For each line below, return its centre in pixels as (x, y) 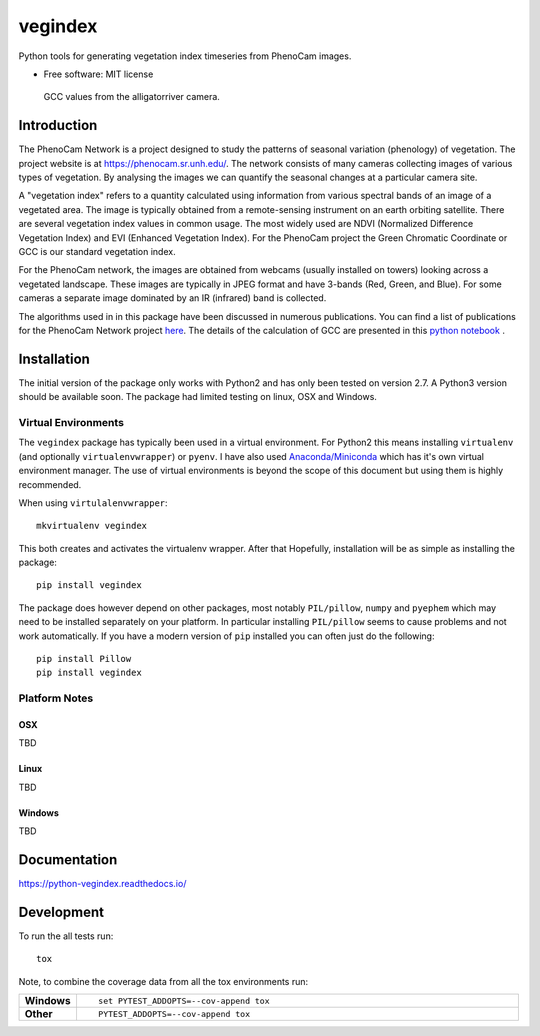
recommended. (50, 484)
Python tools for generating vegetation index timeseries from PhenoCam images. (185, 56)
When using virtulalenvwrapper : (93, 502)
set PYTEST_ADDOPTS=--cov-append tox (184, 1000)
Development (61, 911)
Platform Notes (56, 698)
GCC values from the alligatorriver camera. (131, 97)
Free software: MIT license (98, 74)
